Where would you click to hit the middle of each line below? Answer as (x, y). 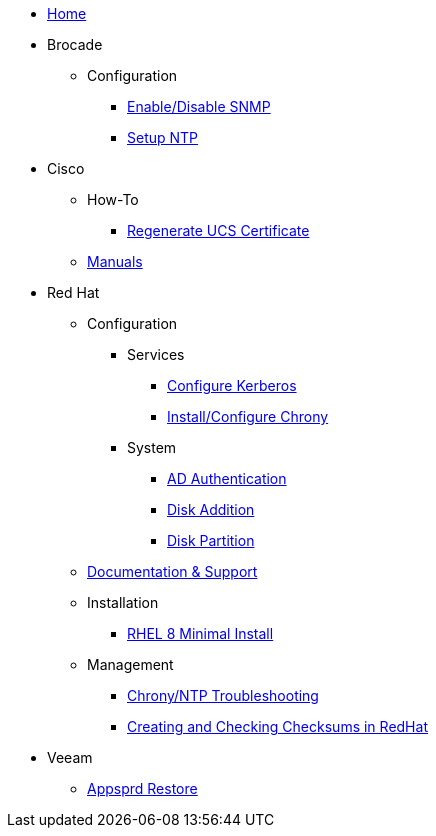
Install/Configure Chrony (248, 416)
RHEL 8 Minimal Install (200, 633)
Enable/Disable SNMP (199, 106)
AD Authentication (227, 478)
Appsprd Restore (142, 788)
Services (156, 354)
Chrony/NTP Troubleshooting (223, 695)
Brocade (75, 44)
